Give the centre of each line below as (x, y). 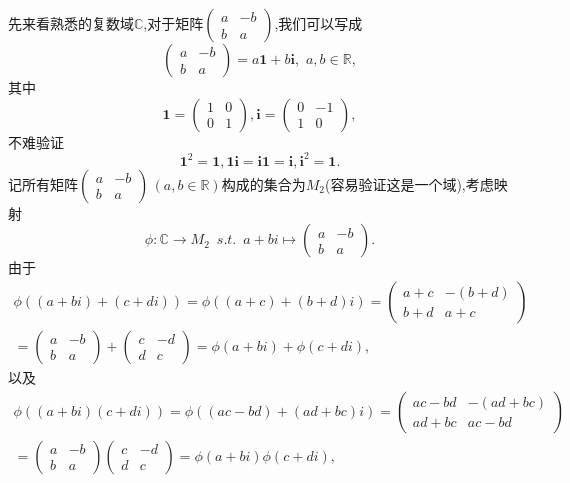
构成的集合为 (263, 183)
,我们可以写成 (318, 23)
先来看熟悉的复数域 (71, 23)
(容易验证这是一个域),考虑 (409, 183)
